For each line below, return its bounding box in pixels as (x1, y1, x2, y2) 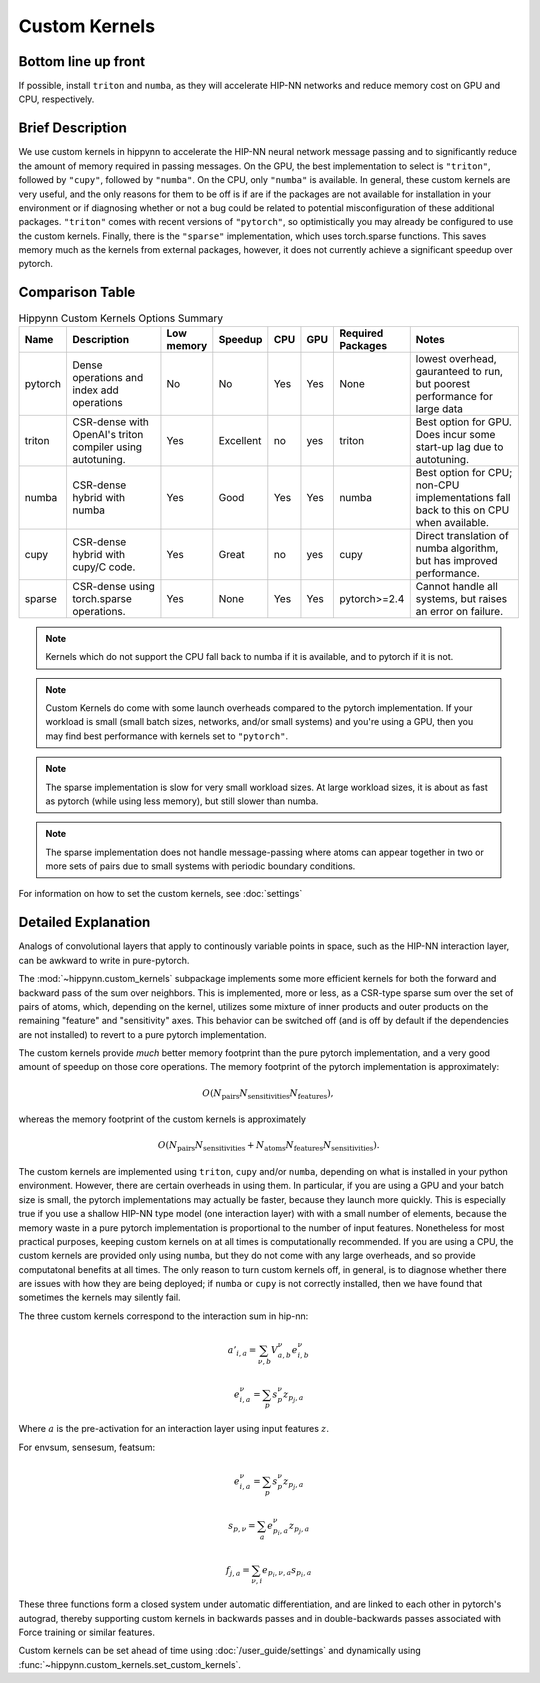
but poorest (415, 376, 470, 390)
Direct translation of (415, 528, 509, 542)
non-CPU (415, 478, 460, 492)
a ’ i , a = (227, 1345, 257, 1358)
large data (415, 401, 464, 415)
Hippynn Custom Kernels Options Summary (18, 311, 224, 325)
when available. (415, 515, 490, 529)
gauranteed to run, (415, 364, 504, 378)
